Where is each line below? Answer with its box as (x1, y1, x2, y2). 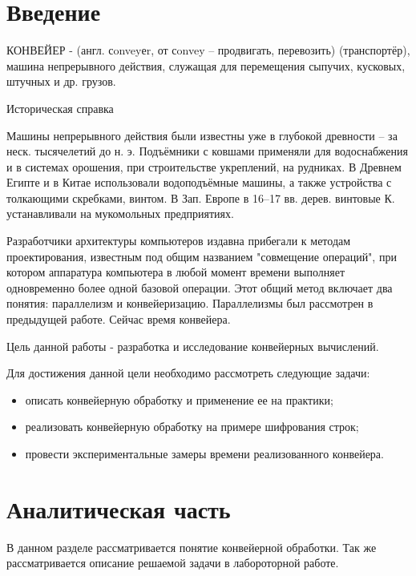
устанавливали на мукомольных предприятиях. (6, 205, 234, 222)
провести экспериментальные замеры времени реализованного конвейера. (25, 445, 384, 461)
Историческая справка (6, 99, 114, 116)
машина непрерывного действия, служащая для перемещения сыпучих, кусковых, (6, 57, 406, 74)
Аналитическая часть (6, 492, 231, 525)
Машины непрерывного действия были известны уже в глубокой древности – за (6, 127, 398, 143)
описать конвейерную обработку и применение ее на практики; (25, 391, 333, 408)
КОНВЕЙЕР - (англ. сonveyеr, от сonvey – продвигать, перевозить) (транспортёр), (6, 42, 410, 58)
